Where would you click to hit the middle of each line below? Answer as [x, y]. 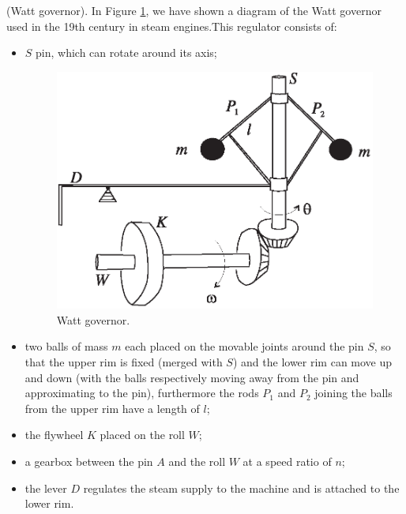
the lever [46, 488]
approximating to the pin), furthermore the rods [142, 393]
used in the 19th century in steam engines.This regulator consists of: [172, 26]
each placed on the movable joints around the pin [244, 346]
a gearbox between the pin [89, 461]
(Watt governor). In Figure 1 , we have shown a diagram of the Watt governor [194, 10]
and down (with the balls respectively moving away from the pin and [192, 377]
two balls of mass [66, 346]
